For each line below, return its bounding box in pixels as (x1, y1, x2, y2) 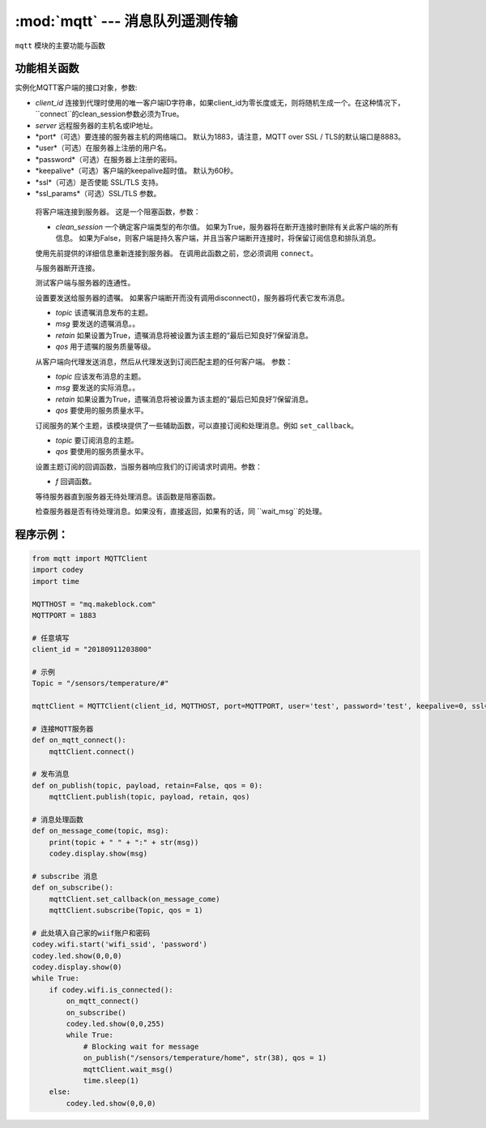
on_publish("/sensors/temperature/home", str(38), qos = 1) (83, 1053, 327, 1062)
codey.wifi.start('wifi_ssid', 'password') (32, 940, 208, 949)
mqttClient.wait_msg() (83, 1065, 173, 1074)
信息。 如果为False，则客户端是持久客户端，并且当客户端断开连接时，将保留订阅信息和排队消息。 (55, 234, 381, 243)
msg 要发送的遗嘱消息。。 (55, 319, 140, 328)
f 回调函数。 (55, 477, 96, 487)
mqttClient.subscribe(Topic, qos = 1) (49, 906, 203, 916)
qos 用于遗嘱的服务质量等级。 (55, 341, 156, 352)
